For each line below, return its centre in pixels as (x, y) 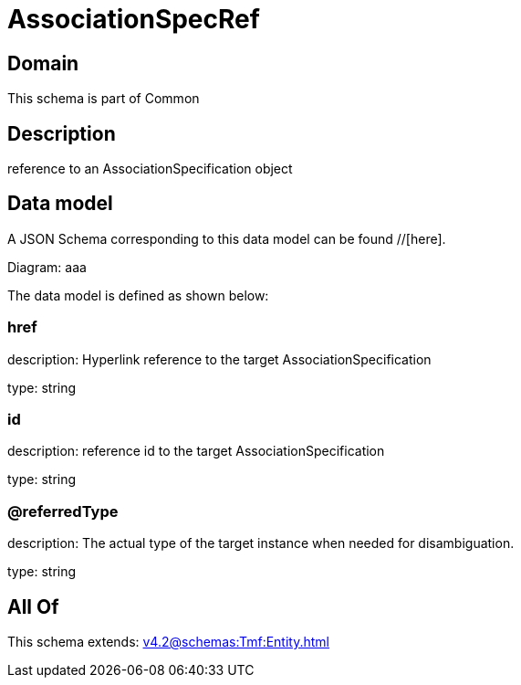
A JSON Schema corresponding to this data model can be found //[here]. (227, 238)
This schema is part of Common (104, 99)
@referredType (63, 511)
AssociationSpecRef (134, 19)
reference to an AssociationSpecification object (150, 169)
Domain (43, 63)
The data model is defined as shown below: (138, 295)
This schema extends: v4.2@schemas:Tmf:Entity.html (168, 641)
